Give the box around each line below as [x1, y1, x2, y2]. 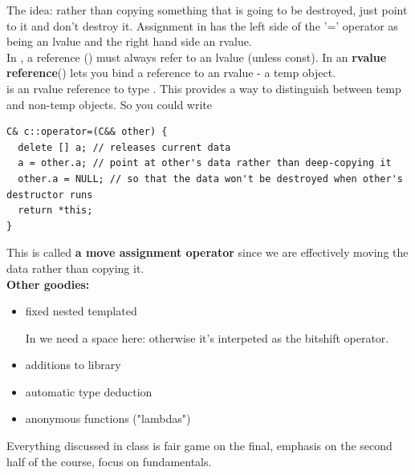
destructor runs [6, 189, 93, 201]
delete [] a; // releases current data [18, 141, 231, 153]
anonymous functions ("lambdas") [25, 410, 191, 427]
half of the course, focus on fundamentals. [6, 453, 212, 469]
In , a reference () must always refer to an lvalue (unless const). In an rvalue [6, 48, 387, 65]
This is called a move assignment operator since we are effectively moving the [6, 244, 409, 261]
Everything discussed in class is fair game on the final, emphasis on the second [6, 437, 393, 454]
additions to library [25, 356, 121, 373]
